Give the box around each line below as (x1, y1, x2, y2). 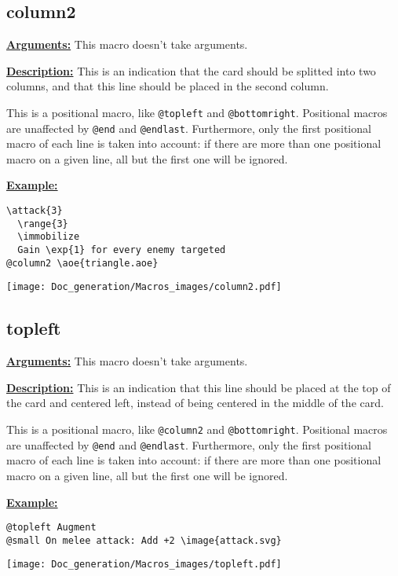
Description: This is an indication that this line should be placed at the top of (6, 379, 391, 395)
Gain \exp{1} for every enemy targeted (17, 244, 226, 256)
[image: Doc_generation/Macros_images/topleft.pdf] (6, 559, 282, 570)
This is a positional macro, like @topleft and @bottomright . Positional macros (6, 104, 388, 120)
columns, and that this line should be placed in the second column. (6, 78, 329, 94)
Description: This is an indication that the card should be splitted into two (6, 62, 376, 79)
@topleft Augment (6, 522, 97, 534)
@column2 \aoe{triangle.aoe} (6, 257, 159, 269)
